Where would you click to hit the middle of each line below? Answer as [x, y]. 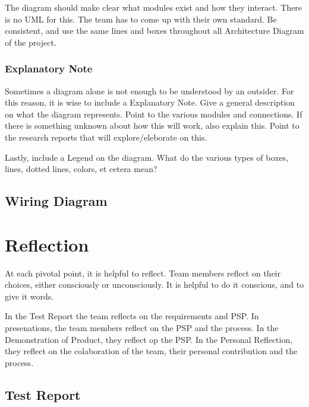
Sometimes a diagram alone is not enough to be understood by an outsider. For [149, 90]
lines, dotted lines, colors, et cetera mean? [81, 169]
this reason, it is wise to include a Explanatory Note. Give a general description [150, 102]
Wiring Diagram [56, 201]
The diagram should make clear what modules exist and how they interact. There [154, 7]
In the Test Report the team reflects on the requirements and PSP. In [132, 316]
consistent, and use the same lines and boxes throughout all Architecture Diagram [154, 31]
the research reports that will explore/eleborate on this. [106, 137]
